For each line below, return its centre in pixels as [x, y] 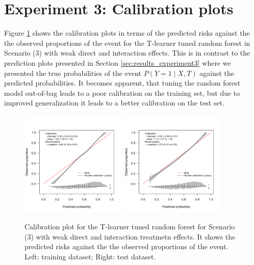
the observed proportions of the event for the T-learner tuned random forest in [127, 43]
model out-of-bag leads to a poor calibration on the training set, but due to [122, 92]
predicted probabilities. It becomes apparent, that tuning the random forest [122, 83]
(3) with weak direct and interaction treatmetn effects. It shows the [130, 236]
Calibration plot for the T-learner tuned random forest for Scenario [130, 227]
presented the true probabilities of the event [73, 73]
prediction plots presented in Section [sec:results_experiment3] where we [118, 62]
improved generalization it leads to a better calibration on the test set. [115, 103]
